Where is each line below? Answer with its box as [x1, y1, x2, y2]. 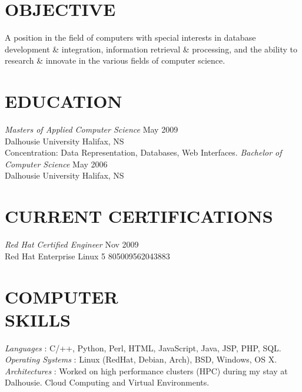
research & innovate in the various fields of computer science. [5, 54, 225, 67]
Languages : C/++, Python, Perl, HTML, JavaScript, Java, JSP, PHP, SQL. [5, 341, 281, 354]
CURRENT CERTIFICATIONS [5, 204, 273, 228]
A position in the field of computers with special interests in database [5, 31, 256, 44]
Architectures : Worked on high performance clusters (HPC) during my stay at [5, 364, 288, 377]
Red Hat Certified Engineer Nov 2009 [5, 238, 139, 251]
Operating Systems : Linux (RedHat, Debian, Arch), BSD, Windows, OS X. [5, 353, 277, 365]
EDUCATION [5, 89, 122, 113]
